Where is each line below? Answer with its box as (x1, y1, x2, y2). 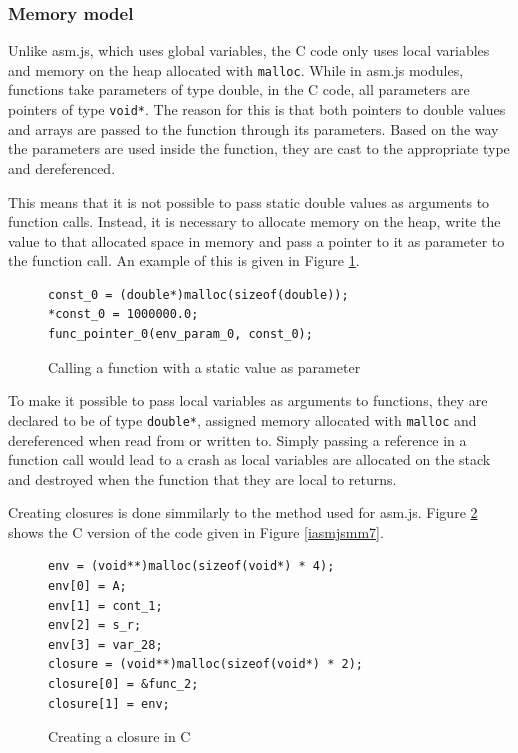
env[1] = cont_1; (48, 598, 163, 613)
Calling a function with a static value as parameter (48, 356, 361, 377)
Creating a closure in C (48, 726, 191, 747)
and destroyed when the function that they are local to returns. (8, 468, 397, 489)
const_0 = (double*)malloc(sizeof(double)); (48, 287, 349, 302)
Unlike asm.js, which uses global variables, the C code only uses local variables (8, 40, 490, 61)
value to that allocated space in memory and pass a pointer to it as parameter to (8, 230, 505, 251)
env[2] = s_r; (48, 618, 142, 633)
